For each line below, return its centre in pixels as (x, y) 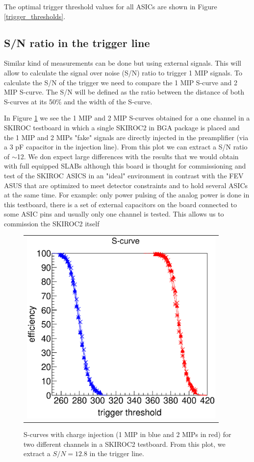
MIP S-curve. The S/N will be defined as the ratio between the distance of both (124, 92)
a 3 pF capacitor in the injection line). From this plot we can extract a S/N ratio (126, 147)
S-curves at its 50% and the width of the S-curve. (78, 101)
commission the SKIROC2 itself (52, 223)
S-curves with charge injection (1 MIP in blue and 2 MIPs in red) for (127, 434)
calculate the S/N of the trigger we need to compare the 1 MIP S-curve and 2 (121, 82)
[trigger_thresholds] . (35, 16)
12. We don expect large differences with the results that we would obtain (128, 156)
